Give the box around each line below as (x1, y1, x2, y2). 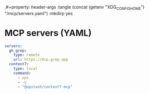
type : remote (13, 53, 40, 57)
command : (13, 71, 31, 75)
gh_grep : (9, 48, 27, 53)
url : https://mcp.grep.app (13, 57, 68, 62)
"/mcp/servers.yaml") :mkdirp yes (4, 10, 73, 16)
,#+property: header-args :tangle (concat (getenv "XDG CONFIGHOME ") (4, 4, 145, 11)
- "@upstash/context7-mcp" (17, 84, 73, 89)
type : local (13, 66, 38, 71)
